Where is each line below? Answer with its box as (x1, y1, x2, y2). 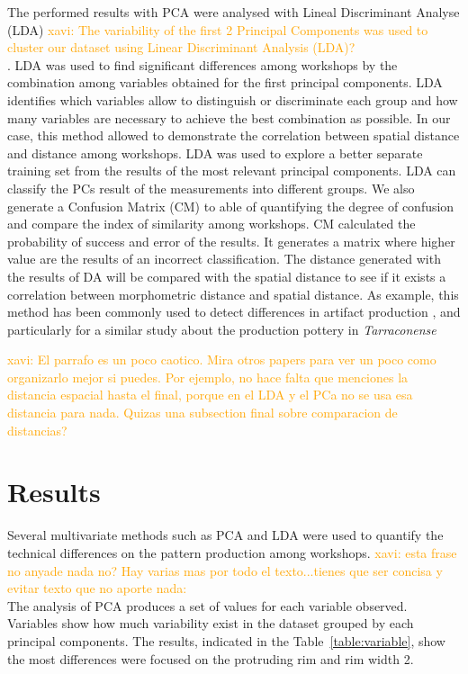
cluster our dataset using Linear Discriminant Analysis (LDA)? (7, 38, 355, 57)
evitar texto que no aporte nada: (7, 579, 187, 598)
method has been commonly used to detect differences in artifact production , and (7, 302, 461, 321)
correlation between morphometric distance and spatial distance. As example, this (7, 284, 459, 303)
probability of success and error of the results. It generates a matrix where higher (7, 231, 455, 250)
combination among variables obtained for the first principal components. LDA (7, 73, 443, 92)
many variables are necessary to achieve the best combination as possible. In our (7, 108, 451, 127)
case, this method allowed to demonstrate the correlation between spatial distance (7, 126, 460, 145)
